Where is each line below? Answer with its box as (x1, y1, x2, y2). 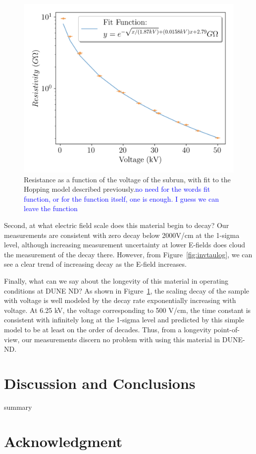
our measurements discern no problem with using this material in (22, 334, 220, 344)
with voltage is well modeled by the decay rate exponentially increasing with (4, 295, 236, 305)
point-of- (213, 324, 240, 335)
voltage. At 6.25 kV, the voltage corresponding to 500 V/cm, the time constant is (4, 304, 251, 315)
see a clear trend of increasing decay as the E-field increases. (4, 259, 187, 269)
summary (4, 401, 32, 412)
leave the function (24, 203, 78, 214)
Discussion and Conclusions (4, 373, 196, 393)
